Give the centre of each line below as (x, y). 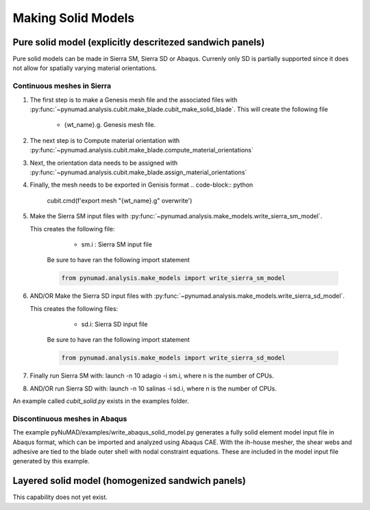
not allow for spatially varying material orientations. (85, 68)
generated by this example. (51, 461)
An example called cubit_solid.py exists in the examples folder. (101, 401)
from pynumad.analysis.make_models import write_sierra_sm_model (173, 278)
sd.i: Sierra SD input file (114, 324)
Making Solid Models (74, 18)
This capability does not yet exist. (60, 497)
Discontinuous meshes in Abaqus (70, 419)
